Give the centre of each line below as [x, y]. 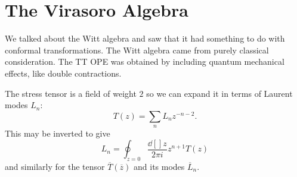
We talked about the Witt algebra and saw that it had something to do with [145, 38]
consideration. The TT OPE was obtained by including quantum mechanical [145, 61]
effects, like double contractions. [63, 73]
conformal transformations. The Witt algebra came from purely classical [137, 50]
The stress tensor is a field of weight [71, 93]
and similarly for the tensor [55, 166]
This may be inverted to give [58, 133]
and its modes [159, 166]
